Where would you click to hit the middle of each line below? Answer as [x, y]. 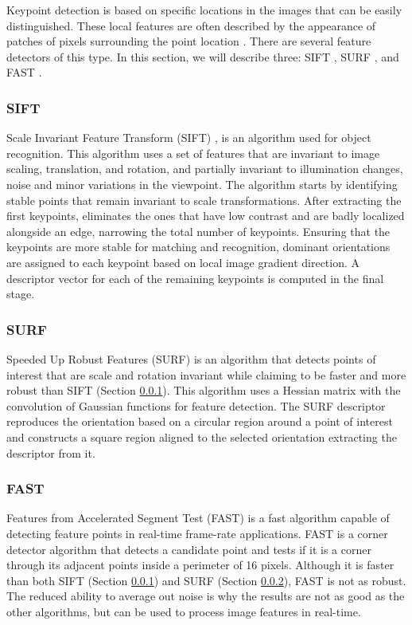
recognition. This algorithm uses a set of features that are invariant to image [193, 153]
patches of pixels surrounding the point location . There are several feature [189, 41]
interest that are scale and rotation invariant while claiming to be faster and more [206, 374]
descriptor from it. [51, 452]
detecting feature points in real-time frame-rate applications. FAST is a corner [197, 533]
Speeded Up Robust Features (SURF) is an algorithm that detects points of [191, 358]
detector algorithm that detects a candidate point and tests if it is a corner [189, 549]
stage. [21, 294]
